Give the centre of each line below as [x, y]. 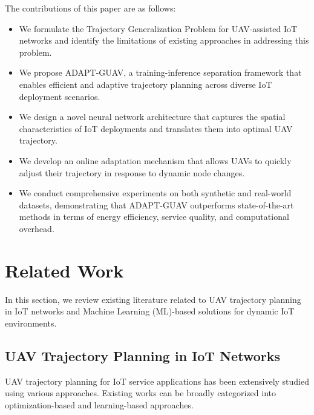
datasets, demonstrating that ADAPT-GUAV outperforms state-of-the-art [156, 204]
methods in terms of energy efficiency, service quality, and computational [154, 217]
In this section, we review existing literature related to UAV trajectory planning [153, 299]
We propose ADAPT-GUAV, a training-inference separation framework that [160, 72]
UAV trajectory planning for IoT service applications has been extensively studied [157, 381]
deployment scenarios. [60, 96]
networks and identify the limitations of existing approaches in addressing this [164, 40]
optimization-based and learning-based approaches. [99, 404]
